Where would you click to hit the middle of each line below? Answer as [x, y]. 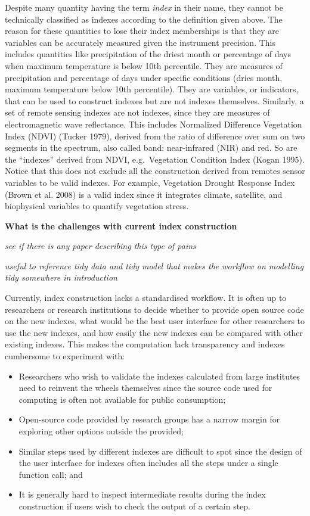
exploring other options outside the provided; [101, 431]
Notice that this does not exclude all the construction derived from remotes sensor [155, 171]
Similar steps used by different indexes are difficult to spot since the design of [160, 451]
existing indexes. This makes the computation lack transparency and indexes [145, 344]
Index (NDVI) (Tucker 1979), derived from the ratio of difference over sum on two [155, 136]
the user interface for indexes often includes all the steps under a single [148, 463]
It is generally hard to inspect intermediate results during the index [142, 494]
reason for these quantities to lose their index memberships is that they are [142, 31]
